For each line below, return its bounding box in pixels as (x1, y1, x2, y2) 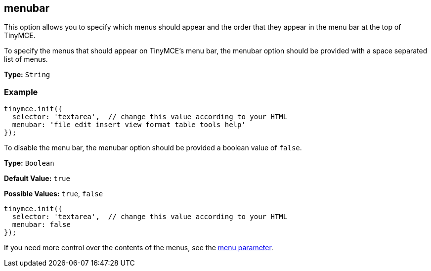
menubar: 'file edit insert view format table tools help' (12, 121, 246, 129)
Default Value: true (4, 174, 70, 183)
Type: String (4, 70, 50, 79)
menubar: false (12, 221, 71, 229)
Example (4, 87, 38, 97)
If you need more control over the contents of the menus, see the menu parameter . (4, 243, 273, 252)
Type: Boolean (4, 159, 54, 168)
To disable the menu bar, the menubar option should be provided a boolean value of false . (4, 143, 302, 152)
